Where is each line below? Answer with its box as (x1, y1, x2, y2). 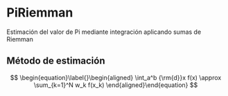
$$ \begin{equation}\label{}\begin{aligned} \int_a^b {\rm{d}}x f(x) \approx (10, 73, 222, 81)
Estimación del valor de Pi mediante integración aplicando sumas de (6, 28, 202, 36)
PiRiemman (6, 5, 73, 21)
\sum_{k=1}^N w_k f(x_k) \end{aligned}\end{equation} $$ (33, 81, 198, 89)
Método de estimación (6, 55, 105, 67)
